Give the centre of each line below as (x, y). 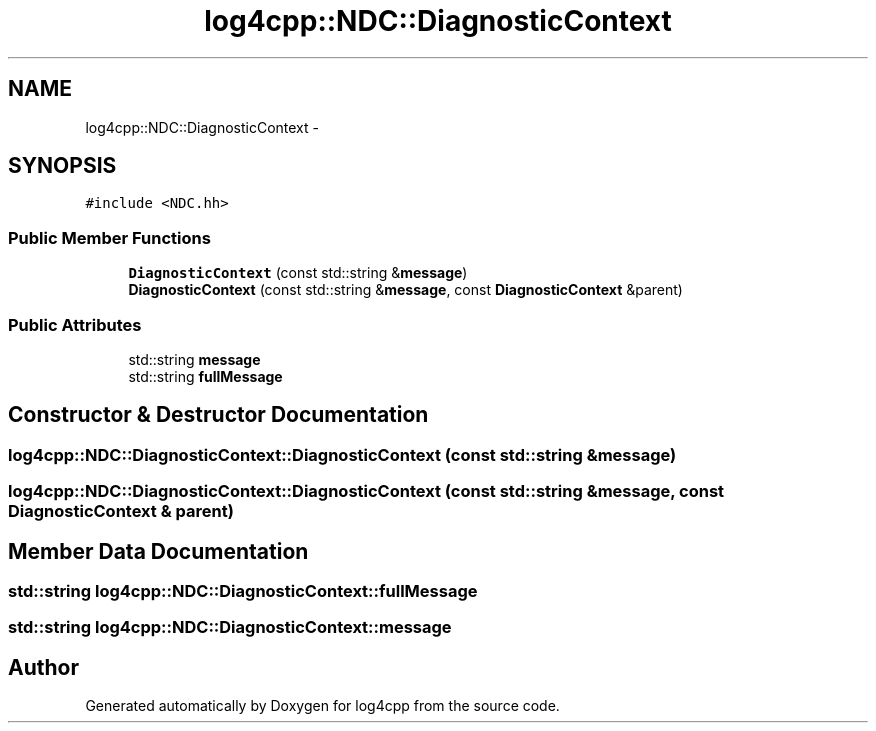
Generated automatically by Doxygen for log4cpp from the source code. (322, 706)
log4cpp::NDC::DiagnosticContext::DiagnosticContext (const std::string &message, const (366, 491)
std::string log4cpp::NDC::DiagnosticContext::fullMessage (243, 591)
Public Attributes (75, 324)
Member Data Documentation (158, 551)
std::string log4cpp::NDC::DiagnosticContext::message (230, 627)
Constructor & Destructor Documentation (218, 415)
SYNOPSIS (62, 166)
